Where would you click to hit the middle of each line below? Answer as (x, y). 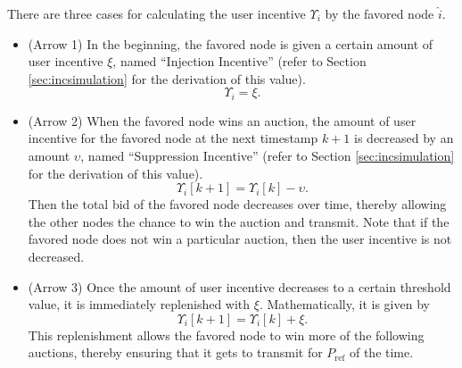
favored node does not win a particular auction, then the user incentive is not (240, 239)
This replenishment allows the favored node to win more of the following (226, 335)
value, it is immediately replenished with (139, 304)
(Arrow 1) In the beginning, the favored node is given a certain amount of (231, 43)
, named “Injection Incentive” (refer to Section (239, 61)
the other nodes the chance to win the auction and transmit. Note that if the (239, 221)
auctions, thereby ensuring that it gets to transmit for (175, 352)
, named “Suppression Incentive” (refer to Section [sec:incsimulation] (268, 156)
